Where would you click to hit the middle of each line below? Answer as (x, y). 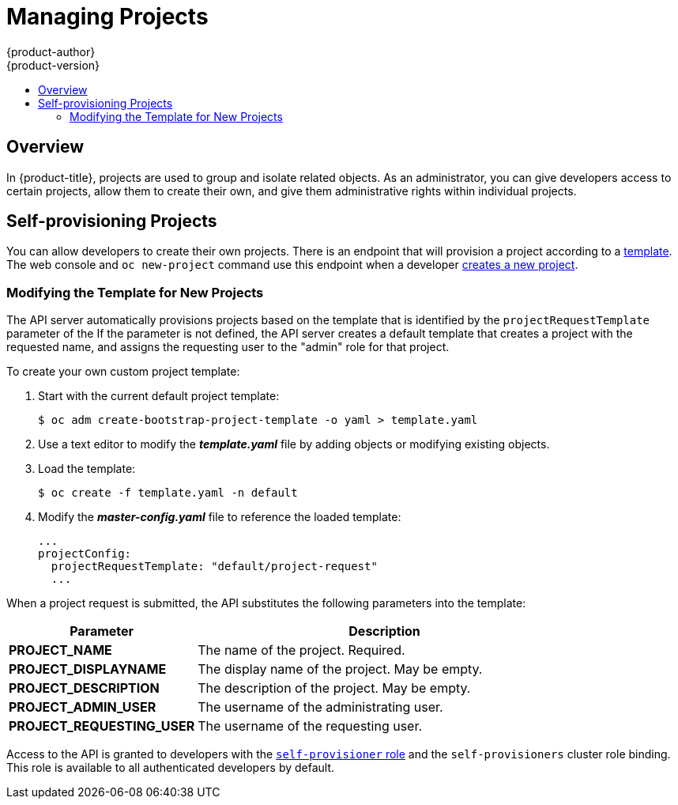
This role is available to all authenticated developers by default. (171, 768)
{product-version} (53, 65)
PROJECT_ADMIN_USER (83, 707)
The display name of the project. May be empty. (340, 669)
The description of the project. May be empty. (334, 688)
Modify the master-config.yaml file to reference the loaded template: (220, 517)
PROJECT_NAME (60, 650)
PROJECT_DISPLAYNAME (88, 669)
